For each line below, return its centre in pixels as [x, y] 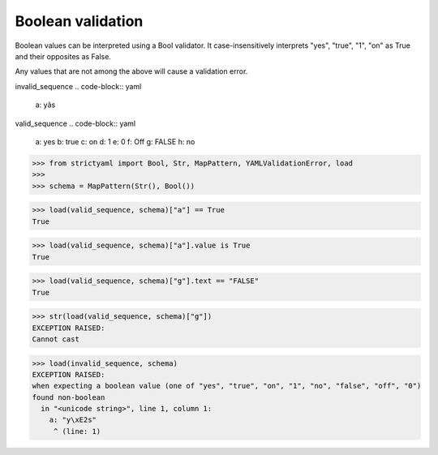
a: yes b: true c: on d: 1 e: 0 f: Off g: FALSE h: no [115, 141]
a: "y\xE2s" [73, 420]
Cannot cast [56, 339]
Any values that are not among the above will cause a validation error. [131, 71]
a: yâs [45, 105]
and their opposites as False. [63, 56]
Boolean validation [79, 21]
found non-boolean [69, 397]
